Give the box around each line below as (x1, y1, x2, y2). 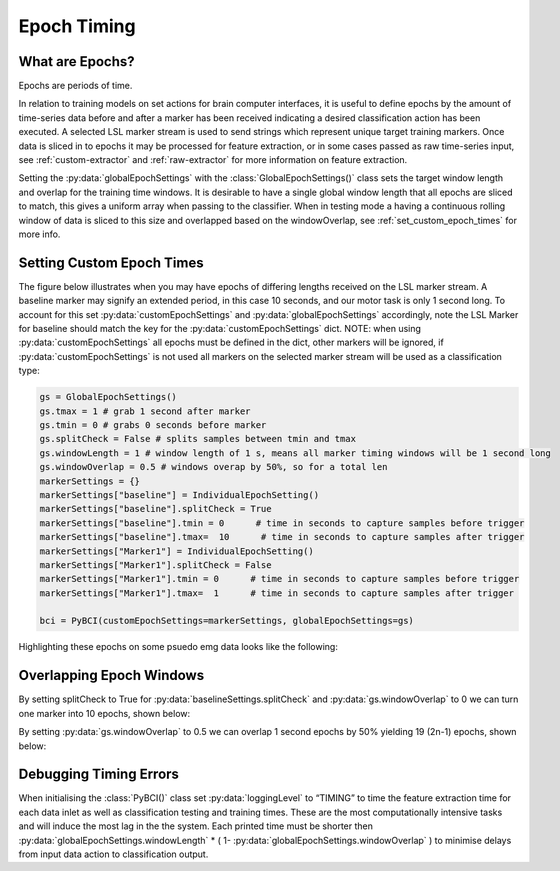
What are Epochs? (18, 53, 135, 70)
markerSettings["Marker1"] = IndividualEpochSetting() (39, 545, 314, 557)
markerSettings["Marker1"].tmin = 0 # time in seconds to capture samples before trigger (39, 573, 520, 585)
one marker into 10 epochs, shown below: (18, 707, 191, 719)
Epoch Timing (18, 15, 136, 37)
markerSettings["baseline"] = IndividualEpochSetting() (39, 489, 320, 500)
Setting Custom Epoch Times (18, 254, 204, 271)
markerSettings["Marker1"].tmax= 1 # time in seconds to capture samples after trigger (39, 587, 515, 599)
